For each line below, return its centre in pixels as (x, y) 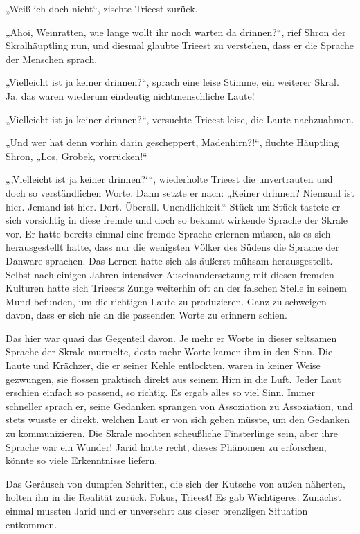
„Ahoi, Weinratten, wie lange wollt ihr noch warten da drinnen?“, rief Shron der (176, 32)
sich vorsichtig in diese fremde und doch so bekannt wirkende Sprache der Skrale (177, 220)
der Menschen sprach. (52, 59)
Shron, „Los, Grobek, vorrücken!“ (76, 155)
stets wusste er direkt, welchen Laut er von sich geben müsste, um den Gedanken (178, 419)
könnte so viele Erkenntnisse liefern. (82, 460)
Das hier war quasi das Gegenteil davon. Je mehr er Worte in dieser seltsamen (171, 338)
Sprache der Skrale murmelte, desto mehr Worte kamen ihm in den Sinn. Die (169, 351)
